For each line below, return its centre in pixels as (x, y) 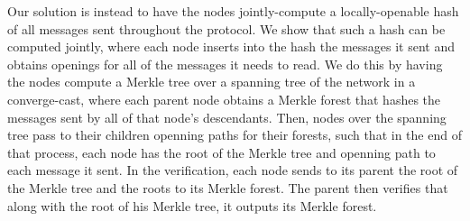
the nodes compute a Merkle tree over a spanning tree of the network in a (212, 82)
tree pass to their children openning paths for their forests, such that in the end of (235, 135)
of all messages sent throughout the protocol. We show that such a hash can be (226, 28)
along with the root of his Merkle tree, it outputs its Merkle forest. (192, 205)
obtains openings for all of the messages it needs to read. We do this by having (225, 64)
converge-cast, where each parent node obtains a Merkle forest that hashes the (224, 99)
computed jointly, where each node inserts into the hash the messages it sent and (231, 46)
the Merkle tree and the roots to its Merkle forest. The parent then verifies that (228, 187)
